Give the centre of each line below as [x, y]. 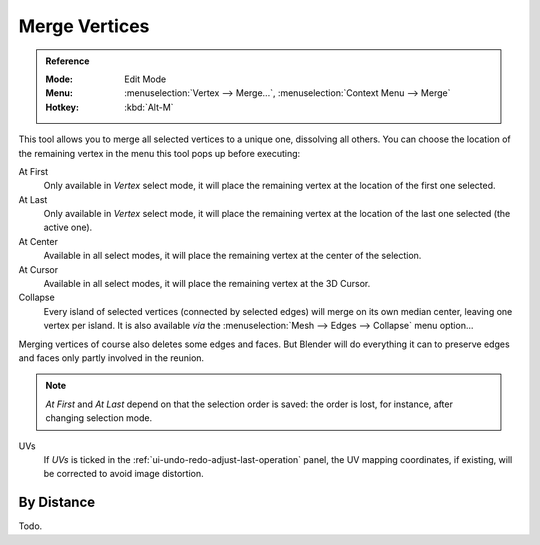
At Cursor [38, 269]
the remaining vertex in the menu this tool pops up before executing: [159, 153]
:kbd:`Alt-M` [149, 107]
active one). [68, 227]
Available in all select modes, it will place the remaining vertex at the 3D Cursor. [207, 284]
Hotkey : [62, 107]
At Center [38, 241]
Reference [67, 61]
